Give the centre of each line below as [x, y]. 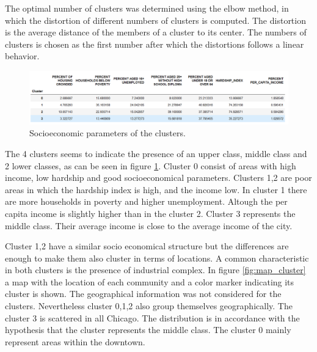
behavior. [22, 56]
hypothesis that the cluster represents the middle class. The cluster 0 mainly [148, 330]
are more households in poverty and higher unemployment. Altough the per [146, 201]
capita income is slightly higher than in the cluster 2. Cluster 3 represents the [150, 213]
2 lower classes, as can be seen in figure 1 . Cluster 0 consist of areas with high [151, 165]
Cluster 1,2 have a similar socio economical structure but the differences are [147, 246]
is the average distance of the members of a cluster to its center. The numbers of [156, 32]
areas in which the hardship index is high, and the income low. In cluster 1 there [156, 189]
